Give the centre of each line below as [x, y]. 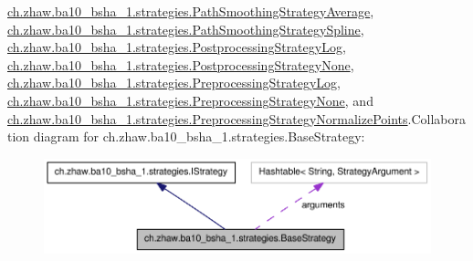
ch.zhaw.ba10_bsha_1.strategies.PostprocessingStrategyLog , [177, 47]
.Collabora [437, 118]
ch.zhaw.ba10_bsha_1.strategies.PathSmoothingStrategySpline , [186, 29]
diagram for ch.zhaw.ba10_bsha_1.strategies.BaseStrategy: [199, 136]
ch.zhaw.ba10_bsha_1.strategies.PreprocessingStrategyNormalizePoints [208, 118]
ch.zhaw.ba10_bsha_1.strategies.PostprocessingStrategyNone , [181, 64]
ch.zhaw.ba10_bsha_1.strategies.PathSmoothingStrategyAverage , [191, 11]
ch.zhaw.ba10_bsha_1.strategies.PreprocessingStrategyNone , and [190, 100]
